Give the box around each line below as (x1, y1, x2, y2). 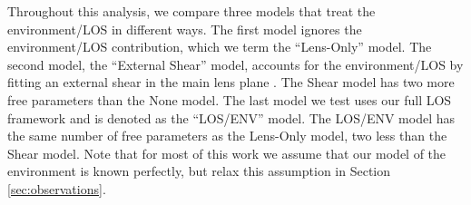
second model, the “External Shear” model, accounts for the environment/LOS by (7, 54, 464, 73)
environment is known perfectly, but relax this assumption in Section (7, 161, 391, 181)
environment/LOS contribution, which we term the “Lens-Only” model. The (7, 37, 432, 56)
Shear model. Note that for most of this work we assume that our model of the (7, 143, 446, 162)
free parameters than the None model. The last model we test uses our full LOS (7, 90, 452, 109)
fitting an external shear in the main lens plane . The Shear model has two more (7, 73, 455, 92)
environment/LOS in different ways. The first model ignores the (7, 19, 362, 38)
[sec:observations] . (7, 179, 106, 198)
